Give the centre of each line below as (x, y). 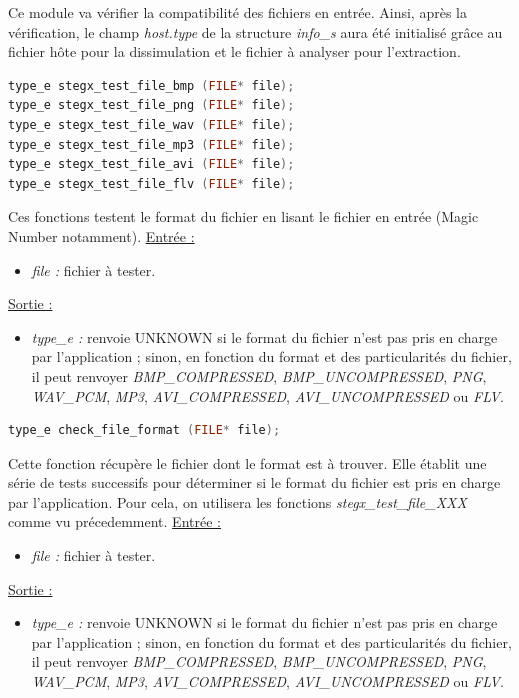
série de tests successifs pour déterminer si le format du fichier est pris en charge (254, 482)
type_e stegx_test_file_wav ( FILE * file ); (151, 124)
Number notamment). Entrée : (101, 235)
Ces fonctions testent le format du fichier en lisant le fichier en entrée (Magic (243, 216)
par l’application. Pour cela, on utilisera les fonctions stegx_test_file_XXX (237, 501)
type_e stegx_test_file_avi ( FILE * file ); (151, 164)
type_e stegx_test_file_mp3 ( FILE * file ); (151, 144)
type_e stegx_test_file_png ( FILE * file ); (151, 105)
